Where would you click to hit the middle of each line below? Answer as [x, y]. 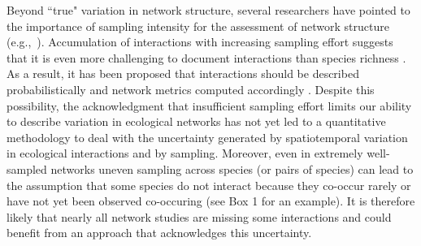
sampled [27, 168]
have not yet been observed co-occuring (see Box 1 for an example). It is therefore [211, 201]
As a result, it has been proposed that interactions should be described [183, 73]
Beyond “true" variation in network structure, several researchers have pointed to [208, 10]
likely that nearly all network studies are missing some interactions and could [199, 216]
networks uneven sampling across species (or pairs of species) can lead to [232, 168]
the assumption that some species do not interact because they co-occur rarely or [209, 185]
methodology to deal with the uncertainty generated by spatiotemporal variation [207, 137]
